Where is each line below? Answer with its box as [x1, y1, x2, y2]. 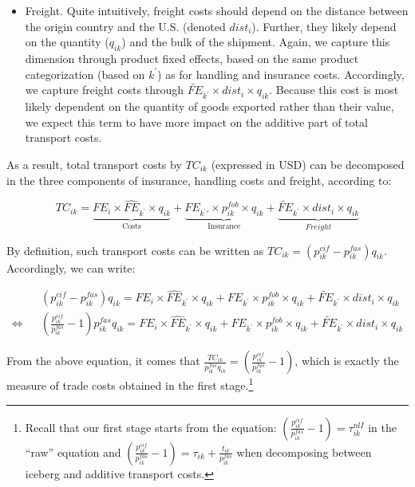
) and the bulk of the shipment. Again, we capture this [121, 33, 390, 50]
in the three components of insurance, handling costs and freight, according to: [6, 171, 392, 188]
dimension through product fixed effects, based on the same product [25, 49, 359, 66]
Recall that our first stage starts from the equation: [25, 418, 277, 435]
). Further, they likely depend [251, 18, 397, 34]
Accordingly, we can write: [6, 259, 136, 276]
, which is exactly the [294, 352, 399, 369]
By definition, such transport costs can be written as [6, 242, 264, 258]
